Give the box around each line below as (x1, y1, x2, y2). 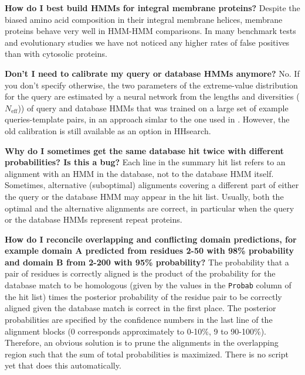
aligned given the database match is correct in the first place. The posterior (5, 302, 276, 314)
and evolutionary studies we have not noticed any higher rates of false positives (5, 36, 290, 48)
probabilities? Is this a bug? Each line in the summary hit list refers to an (5, 156, 286, 168)
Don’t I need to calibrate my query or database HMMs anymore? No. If (5, 67, 300, 79)
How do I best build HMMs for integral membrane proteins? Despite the (5, 2, 300, 13)
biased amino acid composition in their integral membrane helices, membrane (5, 13, 283, 25)
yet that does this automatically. (5, 359, 121, 371)
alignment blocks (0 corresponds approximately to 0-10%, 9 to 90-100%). (5, 325, 266, 337)
